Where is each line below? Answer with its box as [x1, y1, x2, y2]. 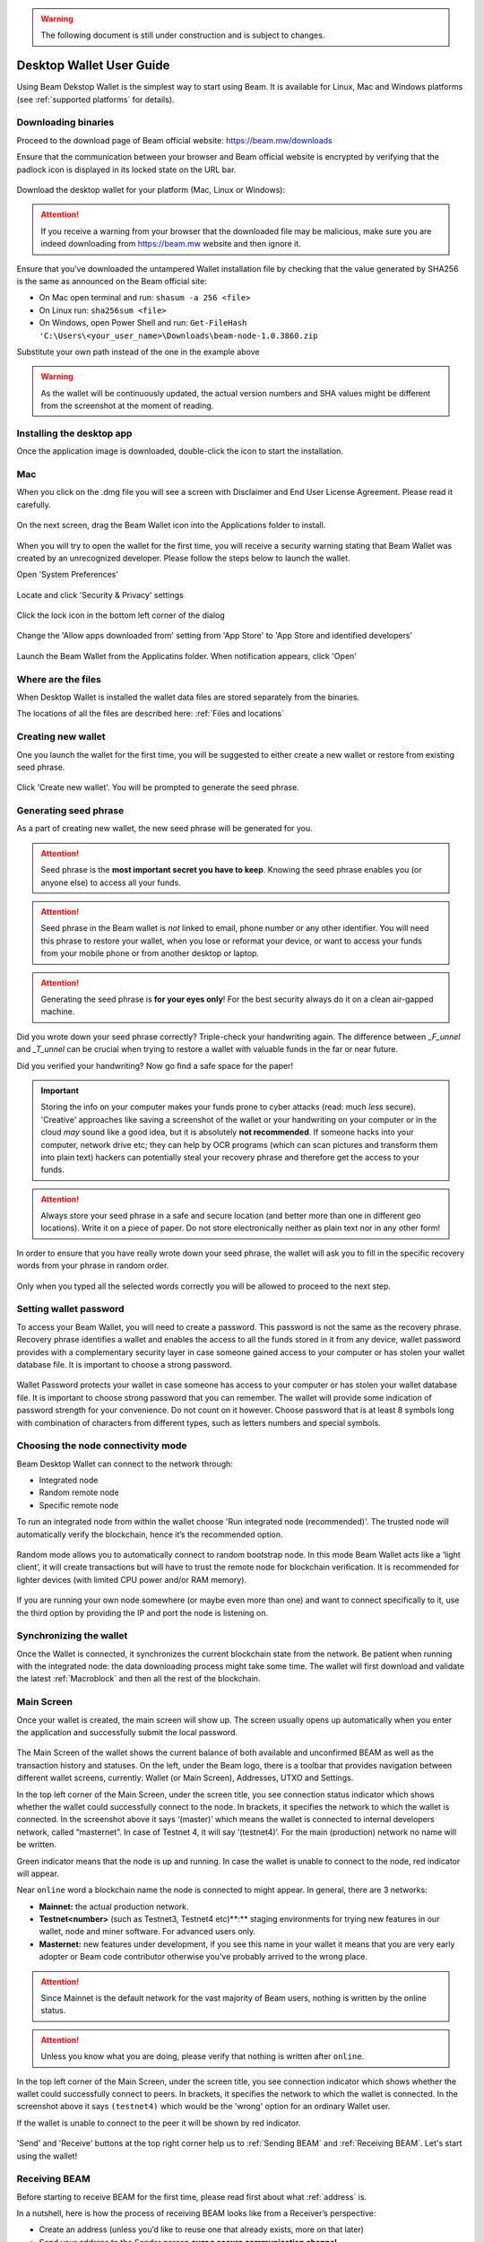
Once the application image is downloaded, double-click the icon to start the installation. [16, 446, 344, 456]
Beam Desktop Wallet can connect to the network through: [16, 1458, 233, 1469]
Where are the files [16, 673, 102, 685]
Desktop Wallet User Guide [16, 58, 170, 74]
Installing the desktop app [16, 427, 133, 439]
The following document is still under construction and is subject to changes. [40, 30, 325, 40]
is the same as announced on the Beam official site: [16, 275, 208, 286]
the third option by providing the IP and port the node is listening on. [16, 1607, 269, 1618]
